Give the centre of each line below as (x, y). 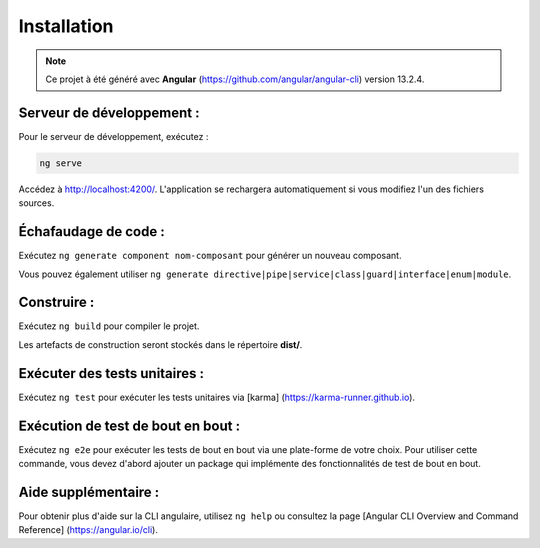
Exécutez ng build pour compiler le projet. (109, 326)
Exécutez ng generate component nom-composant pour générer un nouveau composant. (210, 256)
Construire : (56, 302)
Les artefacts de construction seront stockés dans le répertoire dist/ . (160, 344)
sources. (36, 203)
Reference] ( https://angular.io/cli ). (88, 530)
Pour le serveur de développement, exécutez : (113, 136)
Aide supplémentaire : (89, 491)
